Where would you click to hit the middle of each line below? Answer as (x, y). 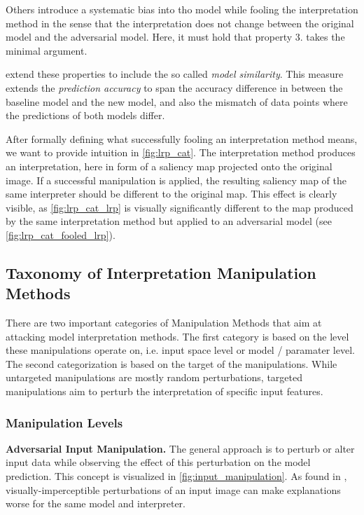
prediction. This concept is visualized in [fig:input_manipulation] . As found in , (176, 476)
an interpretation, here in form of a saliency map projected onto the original (169, 166)
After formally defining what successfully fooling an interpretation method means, (182, 138)
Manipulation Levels (64, 422)
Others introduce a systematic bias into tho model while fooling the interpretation (182, 9)
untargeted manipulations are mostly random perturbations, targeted (154, 377)
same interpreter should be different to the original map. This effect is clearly (171, 194)
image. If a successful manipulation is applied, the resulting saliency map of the (176, 180)
